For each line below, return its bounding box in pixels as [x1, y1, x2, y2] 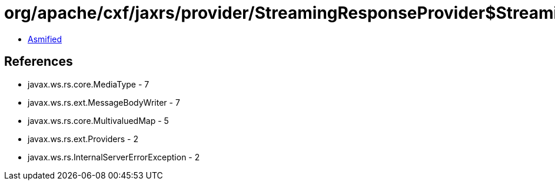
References [4, 54, 73, 69]
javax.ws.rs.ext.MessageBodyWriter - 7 [28, 97, 180, 107]
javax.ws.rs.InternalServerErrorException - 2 [28, 152, 200, 162]
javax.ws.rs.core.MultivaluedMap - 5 [28, 115, 169, 126]
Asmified [28, 33, 62, 44]
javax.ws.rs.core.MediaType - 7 [28, 79, 149, 89]
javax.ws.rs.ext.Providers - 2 [28, 133, 138, 144]
